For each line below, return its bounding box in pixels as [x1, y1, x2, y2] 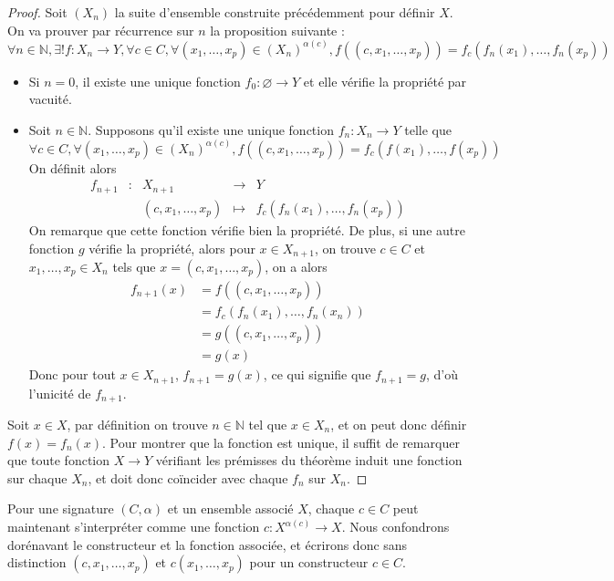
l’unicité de [28, 383, 91, 402]
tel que [248, 415, 287, 434]
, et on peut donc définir [330, 415, 467, 434]
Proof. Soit [7, 3, 68, 21]
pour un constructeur [249, 553, 369, 572]
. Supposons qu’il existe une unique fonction [88, 119, 334, 139]
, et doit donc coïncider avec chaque [88, 468, 288, 487]
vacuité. [28, 89, 72, 109]
